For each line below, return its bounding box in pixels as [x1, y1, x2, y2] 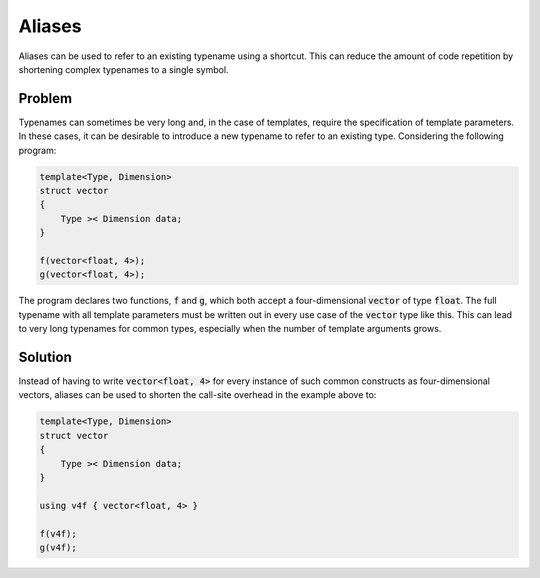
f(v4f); [39, 528, 77, 539]
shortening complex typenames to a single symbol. [18, 63, 229, 75]
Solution [18, 348, 72, 365]
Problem [18, 90, 73, 107]
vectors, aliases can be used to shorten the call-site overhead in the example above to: [18, 389, 377, 401]
